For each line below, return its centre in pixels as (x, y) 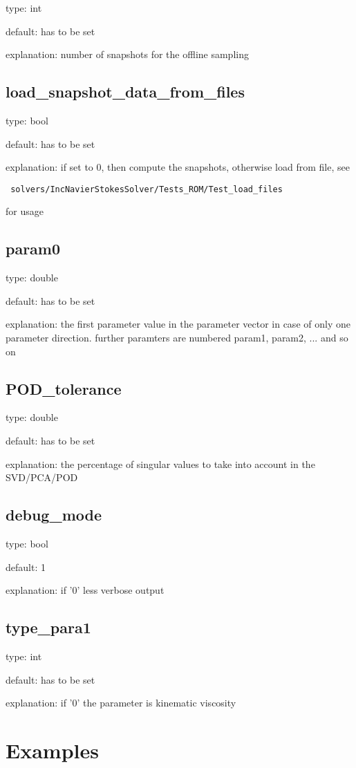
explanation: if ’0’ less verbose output (85, 590)
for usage (25, 211)
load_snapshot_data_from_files (125, 92)
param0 (33, 249)
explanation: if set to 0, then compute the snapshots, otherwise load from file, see (178, 167)
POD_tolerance (64, 388)
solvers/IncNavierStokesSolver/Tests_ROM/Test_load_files (147, 189)
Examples (52, 750)
